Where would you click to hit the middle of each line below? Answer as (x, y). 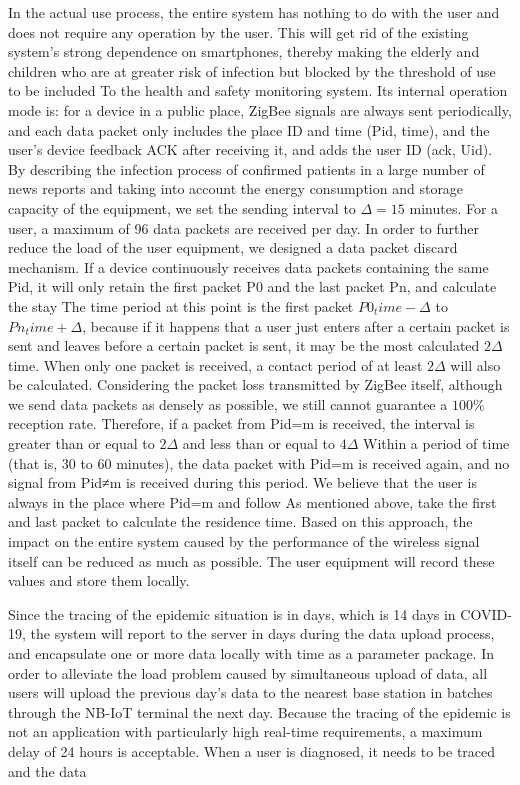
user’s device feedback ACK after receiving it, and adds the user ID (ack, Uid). (250, 149)
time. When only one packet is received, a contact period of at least (215, 364)
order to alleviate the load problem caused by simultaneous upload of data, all (248, 672)
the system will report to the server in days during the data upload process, (262, 633)
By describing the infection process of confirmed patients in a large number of (246, 168)
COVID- (486, 613)
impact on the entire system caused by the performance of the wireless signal (244, 541)
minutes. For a (454, 207)
